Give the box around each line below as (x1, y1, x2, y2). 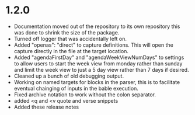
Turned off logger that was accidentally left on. (13, 35, 127, 42)
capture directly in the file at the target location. (13, 47, 129, 54)
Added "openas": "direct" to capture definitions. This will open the (13, 41, 173, 48)
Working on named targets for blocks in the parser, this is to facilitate (13, 78, 180, 85)
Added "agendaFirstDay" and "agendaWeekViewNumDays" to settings (13, 54, 184, 61)
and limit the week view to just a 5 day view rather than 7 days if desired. (13, 66, 189, 73)
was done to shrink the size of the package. (13, 29, 120, 36)
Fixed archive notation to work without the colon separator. (13, 91, 156, 98)
